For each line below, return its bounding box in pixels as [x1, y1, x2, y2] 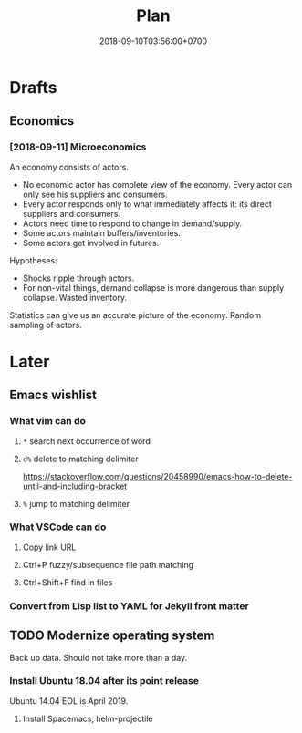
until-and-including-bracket [22, 480, 128, 491]
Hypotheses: [9, 254, 57, 265]
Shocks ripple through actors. [22, 273, 135, 284]
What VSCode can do [9, 521, 107, 533]
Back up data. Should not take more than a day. [9, 652, 188, 663]
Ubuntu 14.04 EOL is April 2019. [9, 695, 129, 707]
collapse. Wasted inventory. [22, 292, 128, 303]
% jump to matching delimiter [22, 498, 130, 509]
